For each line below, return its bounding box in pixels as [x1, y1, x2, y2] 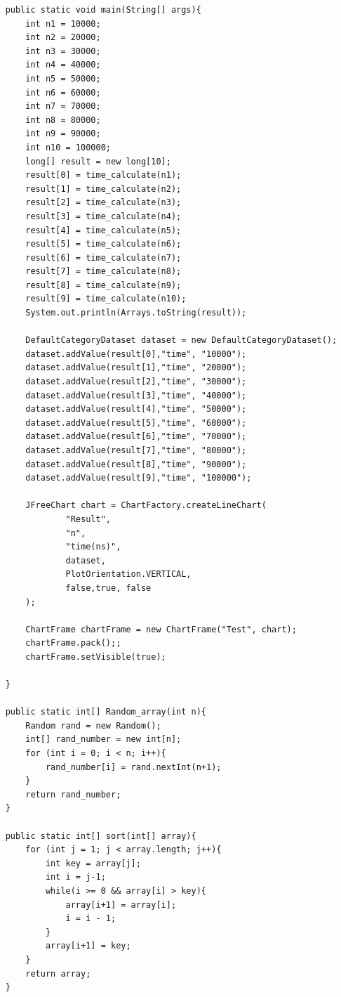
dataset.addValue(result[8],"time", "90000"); [25, 459, 247, 469]
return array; [25, 968, 91, 979]
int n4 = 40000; [25, 60, 101, 70]
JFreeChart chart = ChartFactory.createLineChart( [25, 500, 267, 511]
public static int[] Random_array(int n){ [5, 707, 206, 717]
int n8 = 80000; [25, 115, 101, 125]
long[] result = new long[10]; [25, 156, 171, 167]
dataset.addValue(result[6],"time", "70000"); [25, 431, 247, 442]
